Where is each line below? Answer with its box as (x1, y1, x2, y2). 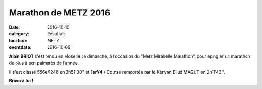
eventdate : (9, 44, 32, 50)
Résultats (47, 30, 66, 36)
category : (9, 30, 30, 36)
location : (9, 38, 28, 44)
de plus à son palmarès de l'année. (9, 60, 79, 66)
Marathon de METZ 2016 (9, 7, 111, 18)
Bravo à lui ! (9, 78, 33, 84)
